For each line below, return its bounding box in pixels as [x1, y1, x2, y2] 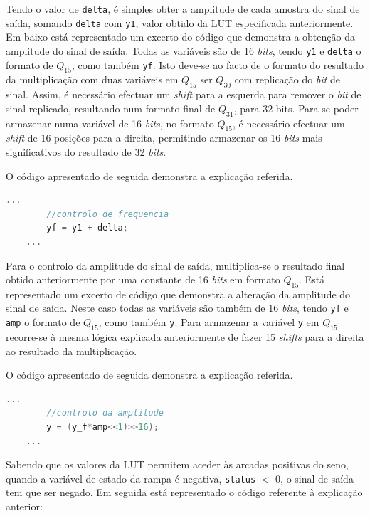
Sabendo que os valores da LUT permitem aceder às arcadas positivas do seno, [6, 457, 349, 472]
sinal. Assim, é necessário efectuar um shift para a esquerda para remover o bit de [6, 87, 361, 102]
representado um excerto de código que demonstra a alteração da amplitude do [6, 286, 351, 301]
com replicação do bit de [234, 72, 341, 87]
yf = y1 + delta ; [46, 223, 128, 233]
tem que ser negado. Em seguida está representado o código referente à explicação [6, 485, 363, 500]
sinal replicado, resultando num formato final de [6, 100, 216, 115]
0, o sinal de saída [275, 470, 354, 485]
